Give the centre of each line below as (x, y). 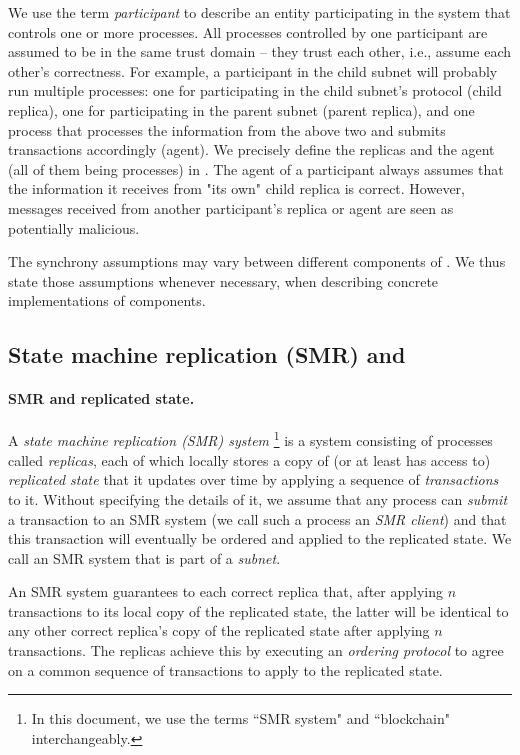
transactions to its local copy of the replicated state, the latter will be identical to (258, 610)
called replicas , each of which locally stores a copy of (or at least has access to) (249, 459)
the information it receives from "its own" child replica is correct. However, (236, 188)
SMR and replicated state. (101, 398)
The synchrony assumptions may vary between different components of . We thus (257, 261)
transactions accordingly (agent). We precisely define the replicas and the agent (251, 149)
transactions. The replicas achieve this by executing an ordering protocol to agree (256, 650)
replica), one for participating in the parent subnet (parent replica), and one (241, 109)
